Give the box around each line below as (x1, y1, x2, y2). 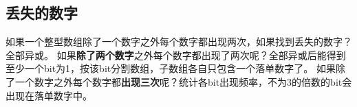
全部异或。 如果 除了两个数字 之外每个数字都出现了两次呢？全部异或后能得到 (6, 47, 346, 62)
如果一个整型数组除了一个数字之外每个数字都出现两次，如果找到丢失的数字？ (6, 34, 352, 49)
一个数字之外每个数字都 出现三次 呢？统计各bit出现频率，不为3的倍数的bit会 (14, 74, 352, 88)
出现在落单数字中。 (6, 88, 92, 102)
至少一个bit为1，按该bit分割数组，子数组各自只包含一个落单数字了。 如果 (6, 61, 336, 75)
